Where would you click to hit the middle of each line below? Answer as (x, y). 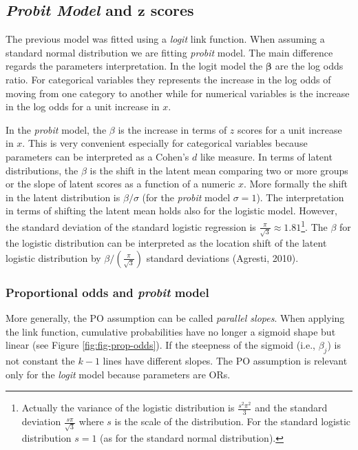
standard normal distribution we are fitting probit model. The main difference (169, 52)
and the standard (291, 408)
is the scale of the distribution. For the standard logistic (233, 421)
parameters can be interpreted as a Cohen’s (97, 156)
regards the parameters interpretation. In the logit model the (134, 66)
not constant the (40, 361)
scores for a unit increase (290, 129)
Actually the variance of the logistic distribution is (128, 408)
